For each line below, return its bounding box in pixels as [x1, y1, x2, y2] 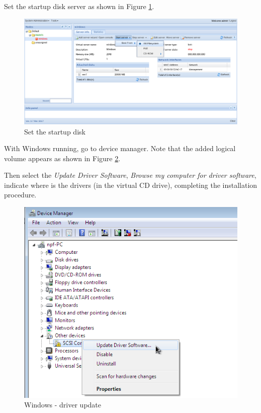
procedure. [4, 189, 37, 200]
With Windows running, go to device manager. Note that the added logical [4, 143, 236, 154]
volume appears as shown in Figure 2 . [4, 153, 121, 163]
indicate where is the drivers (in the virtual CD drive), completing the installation [4, 179, 257, 190]
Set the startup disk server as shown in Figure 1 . [4, 1, 154, 11]
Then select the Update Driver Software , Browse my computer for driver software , [4, 170, 256, 180]
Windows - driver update [24, 399, 102, 410]
